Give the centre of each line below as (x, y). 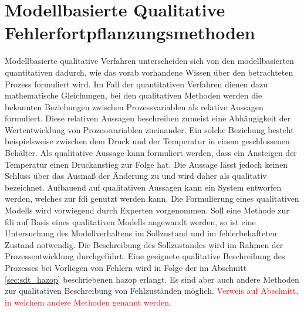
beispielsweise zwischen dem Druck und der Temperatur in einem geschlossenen (147, 141)
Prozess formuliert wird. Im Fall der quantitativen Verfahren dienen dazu (136, 84)
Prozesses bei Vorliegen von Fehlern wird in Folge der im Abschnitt (126, 267)
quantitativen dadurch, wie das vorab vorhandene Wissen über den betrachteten (149, 72)
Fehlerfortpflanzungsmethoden (130, 33)
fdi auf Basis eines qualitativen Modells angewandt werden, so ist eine (130, 221)
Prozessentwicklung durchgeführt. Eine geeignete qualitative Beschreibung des (145, 256)
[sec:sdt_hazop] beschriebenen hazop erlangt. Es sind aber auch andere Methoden (152, 279)
